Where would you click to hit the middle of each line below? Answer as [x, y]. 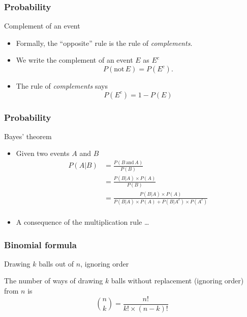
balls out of [56, 263]
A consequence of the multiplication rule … [83, 222]
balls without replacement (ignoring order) [177, 281]
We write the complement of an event [74, 60]
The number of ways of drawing [54, 281]
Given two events [43, 153]
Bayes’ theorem [28, 136]
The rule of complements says [62, 86]
